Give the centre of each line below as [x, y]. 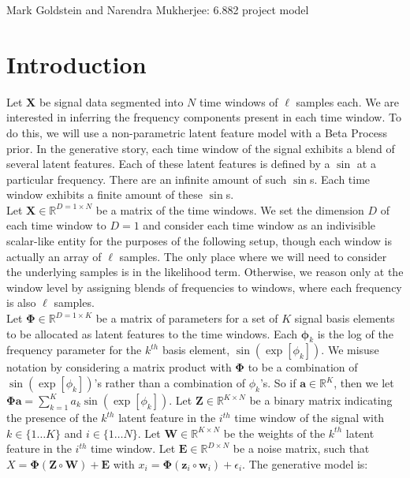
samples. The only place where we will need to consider [253, 256]
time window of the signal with [309, 418]
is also [21, 302]
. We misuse [350, 350]
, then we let [364, 383]
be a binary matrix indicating [321, 400]
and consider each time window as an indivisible [259, 225]
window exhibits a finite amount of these [105, 194]
